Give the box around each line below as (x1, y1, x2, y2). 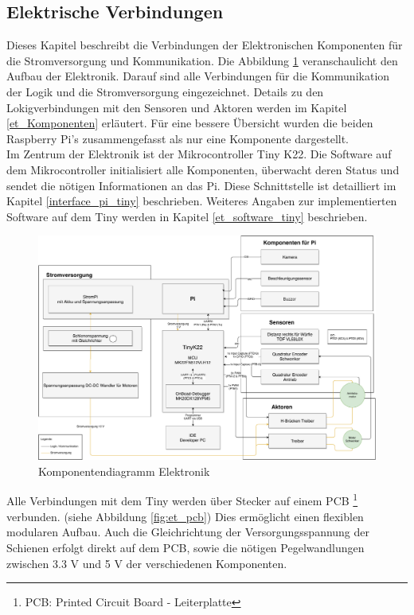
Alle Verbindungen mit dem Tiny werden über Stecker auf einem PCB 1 (6, 490, 358, 509)
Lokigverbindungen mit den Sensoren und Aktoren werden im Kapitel (6, 99, 347, 115)
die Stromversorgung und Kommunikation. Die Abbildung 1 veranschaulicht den (6, 52, 398, 68)
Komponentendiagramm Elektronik (38, 462, 210, 479)
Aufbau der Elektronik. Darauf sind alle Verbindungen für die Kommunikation (6, 68, 390, 84)
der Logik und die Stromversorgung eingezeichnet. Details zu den (6, 83, 324, 99)
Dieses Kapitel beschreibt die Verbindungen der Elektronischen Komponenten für (6, 37, 403, 53)
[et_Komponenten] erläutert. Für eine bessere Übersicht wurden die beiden (6, 115, 373, 131)
